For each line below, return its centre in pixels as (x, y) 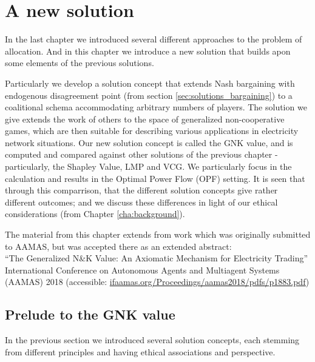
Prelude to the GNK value (90, 314)
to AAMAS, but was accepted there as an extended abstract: (118, 246)
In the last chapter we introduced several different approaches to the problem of (154, 39)
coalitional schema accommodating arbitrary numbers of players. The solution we (156, 107)
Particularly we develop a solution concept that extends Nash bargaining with (150, 83)
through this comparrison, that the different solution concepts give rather (141, 190)
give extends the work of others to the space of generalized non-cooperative (145, 119)
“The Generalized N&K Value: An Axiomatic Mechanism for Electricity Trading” (157, 258)
